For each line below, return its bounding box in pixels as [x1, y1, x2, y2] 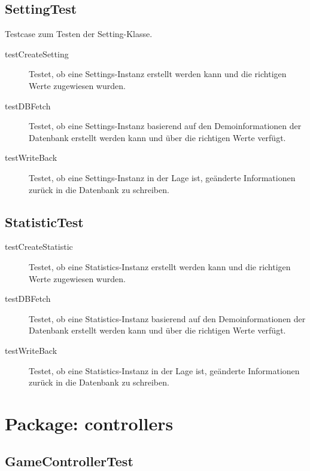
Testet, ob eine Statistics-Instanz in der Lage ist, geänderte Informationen [29, 364, 300, 377]
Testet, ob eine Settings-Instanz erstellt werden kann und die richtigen [29, 68, 287, 80]
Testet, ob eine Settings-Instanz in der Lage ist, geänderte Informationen [29, 171, 296, 183]
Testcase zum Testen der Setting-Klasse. [5, 27, 153, 40]
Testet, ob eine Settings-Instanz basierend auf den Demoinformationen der [29, 120, 302, 132]
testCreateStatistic [5, 240, 73, 253]
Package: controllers [5, 411, 174, 435]
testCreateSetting [5, 47, 69, 60]
